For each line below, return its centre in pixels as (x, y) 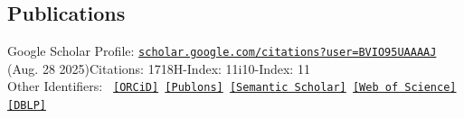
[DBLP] (27, 106)
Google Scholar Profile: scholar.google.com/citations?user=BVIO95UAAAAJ (222, 51)
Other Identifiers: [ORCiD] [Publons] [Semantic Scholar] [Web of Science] (232, 86)
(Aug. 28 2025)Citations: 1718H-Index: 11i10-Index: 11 (159, 68)
